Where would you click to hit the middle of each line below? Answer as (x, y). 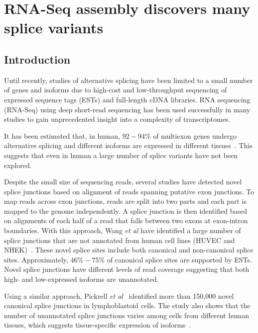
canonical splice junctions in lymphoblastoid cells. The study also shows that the (127, 305)
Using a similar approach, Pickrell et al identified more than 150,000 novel (119, 295)
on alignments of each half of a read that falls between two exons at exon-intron (126, 220)
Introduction (37, 59)
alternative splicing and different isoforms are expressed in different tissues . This (128, 145)
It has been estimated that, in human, (62, 135)
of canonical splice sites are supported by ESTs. (179, 259)
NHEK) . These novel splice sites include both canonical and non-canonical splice (129, 250)
